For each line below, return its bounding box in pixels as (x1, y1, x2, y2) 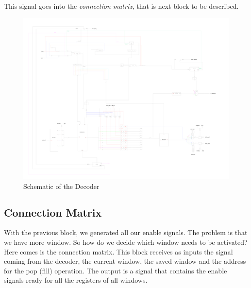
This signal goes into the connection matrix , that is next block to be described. (4, 1, 239, 11)
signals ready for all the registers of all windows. (4, 275, 148, 285)
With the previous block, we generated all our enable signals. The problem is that (4, 227, 248, 237)
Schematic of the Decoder (23, 181, 100, 191)
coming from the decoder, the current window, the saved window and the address (4, 256, 246, 266)
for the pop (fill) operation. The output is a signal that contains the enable (4, 265, 227, 275)
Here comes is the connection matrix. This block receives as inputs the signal (4, 246, 233, 256)
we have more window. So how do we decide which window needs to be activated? (4, 237, 248, 247)
